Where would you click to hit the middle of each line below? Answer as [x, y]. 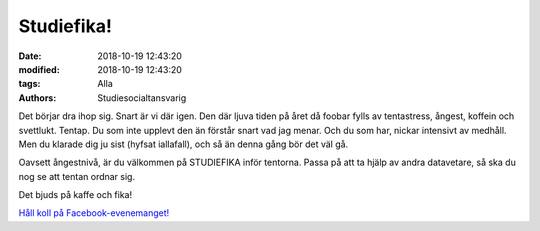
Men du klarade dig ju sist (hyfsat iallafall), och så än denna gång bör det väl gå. [183, 144]
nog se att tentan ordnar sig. [76, 176]
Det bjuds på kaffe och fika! [75, 195]
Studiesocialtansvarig [142, 97]
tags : [29, 84]
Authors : [37, 97]
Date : [30, 56]
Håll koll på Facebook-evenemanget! [94, 213]
